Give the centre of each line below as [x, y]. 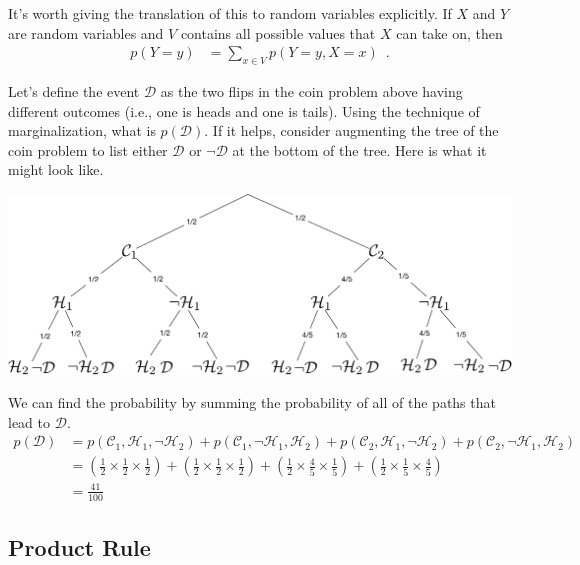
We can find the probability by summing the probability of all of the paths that [252, 402]
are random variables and [86, 32]
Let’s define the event [74, 91]
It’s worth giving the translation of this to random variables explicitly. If [230, 13]
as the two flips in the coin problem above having [311, 91]
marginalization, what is [82, 130]
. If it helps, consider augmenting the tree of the [351, 130]
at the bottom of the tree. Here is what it [359, 149]
